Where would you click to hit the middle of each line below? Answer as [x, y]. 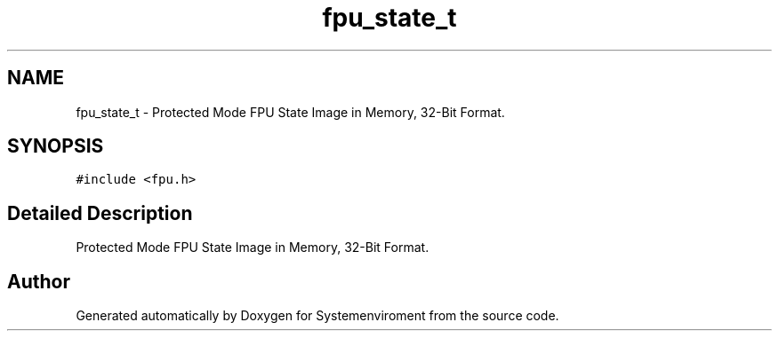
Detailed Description [100, 213]
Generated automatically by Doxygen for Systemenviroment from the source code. [317, 316]
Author [39, 281]
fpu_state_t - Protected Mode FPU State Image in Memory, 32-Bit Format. [290, 112]
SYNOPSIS [56, 146]
